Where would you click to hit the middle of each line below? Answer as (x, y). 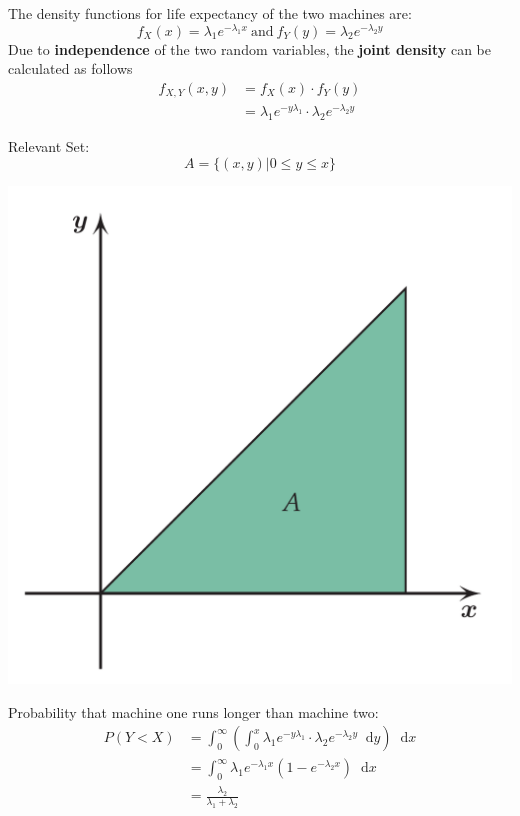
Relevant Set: (49, 146)
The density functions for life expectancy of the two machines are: (210, 13)
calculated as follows (70, 68)
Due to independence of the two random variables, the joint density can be (249, 48)
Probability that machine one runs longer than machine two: (193, 711)
